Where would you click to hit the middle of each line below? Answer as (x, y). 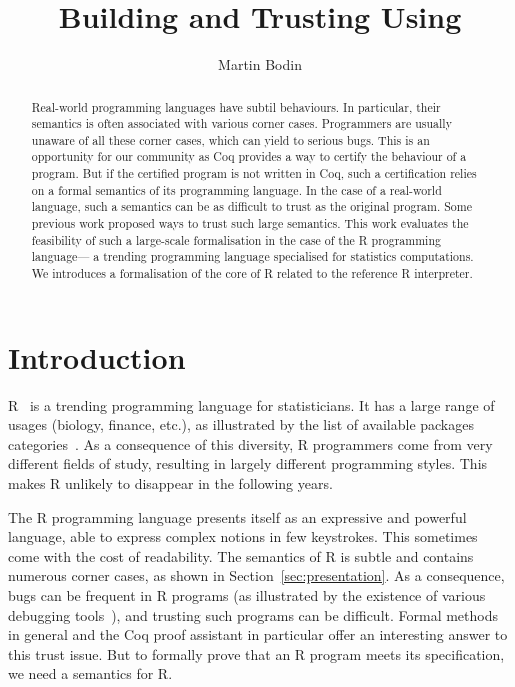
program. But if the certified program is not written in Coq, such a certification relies (254, 173)
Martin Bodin (260, 64)
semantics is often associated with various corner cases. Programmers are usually (241, 123)
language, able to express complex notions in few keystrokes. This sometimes (243, 536)
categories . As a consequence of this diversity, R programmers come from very (250, 443)
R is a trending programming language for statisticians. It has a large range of (251, 404)
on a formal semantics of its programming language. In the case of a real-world (236, 189)
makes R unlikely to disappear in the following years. (170, 483)
